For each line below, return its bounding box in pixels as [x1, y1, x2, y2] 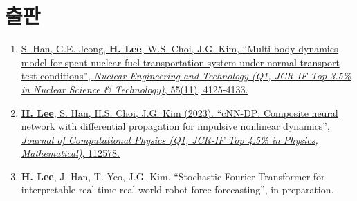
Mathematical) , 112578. [21, 146, 120, 160]
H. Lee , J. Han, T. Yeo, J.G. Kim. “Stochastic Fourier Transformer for [21, 169, 325, 183]
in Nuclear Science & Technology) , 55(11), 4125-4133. [21, 82, 248, 96]
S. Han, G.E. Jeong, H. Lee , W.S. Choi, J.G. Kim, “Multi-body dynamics [21, 41, 338, 56]
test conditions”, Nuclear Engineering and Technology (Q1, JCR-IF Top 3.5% [21, 68, 351, 83]
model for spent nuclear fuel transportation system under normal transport [21, 55, 340, 69]
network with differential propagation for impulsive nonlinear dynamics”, [21, 119, 330, 133]
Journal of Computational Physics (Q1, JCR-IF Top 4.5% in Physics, [21, 132, 318, 146]
